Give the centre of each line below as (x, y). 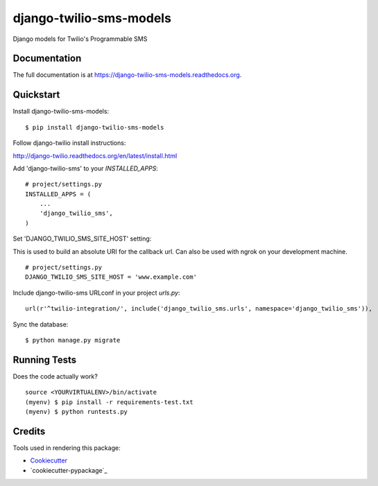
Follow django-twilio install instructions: (69, 143)
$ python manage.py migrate (73, 340)
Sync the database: (41, 324)
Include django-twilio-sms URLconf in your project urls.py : (96, 293)
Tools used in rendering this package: (67, 448)
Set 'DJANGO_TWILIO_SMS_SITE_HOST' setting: (82, 238)
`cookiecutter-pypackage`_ (69, 470)
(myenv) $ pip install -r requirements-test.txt (109, 402)
